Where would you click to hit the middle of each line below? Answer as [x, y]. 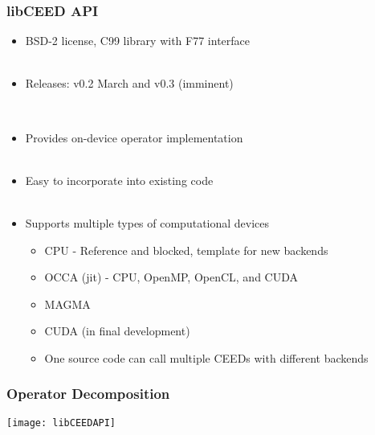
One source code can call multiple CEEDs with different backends [206, 357]
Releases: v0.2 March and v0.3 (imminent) [129, 83]
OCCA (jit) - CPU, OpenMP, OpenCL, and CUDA [171, 277]
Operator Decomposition [88, 394]
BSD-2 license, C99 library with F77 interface [138, 41]
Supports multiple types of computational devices [147, 222]
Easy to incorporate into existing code [119, 180]
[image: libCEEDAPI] [61, 423]
